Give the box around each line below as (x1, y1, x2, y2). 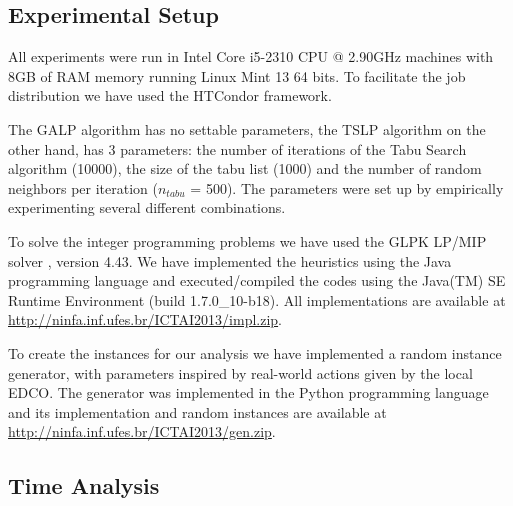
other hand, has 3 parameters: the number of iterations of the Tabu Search (8, 138, 467, 159)
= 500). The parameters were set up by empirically (190, 177, 504, 198)
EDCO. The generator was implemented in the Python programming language (8, 382, 489, 403)
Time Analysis (8, 470, 160, 501)
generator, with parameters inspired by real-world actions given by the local (8, 362, 473, 383)
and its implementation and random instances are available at (8, 401, 387, 422)
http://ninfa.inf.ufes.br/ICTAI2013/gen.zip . (8, 421, 276, 442)
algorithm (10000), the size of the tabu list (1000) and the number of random (8, 158, 482, 179)
